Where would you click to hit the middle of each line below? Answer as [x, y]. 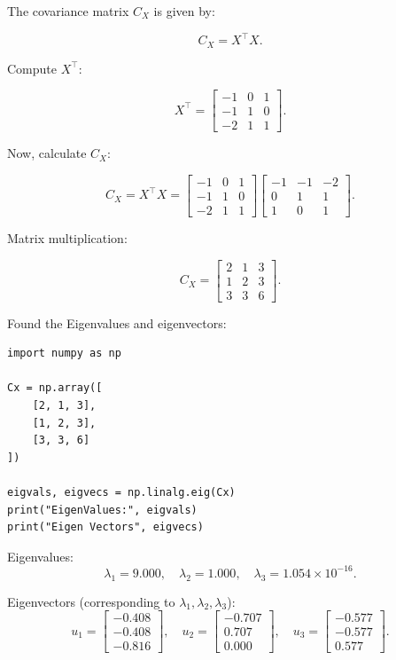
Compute [32, 68]
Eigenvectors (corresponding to [91, 601]
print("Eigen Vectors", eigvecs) [105, 527]
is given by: [184, 11]
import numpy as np [64, 354]
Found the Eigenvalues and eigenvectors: [117, 322]
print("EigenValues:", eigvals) [102, 510]
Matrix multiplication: [67, 237]
